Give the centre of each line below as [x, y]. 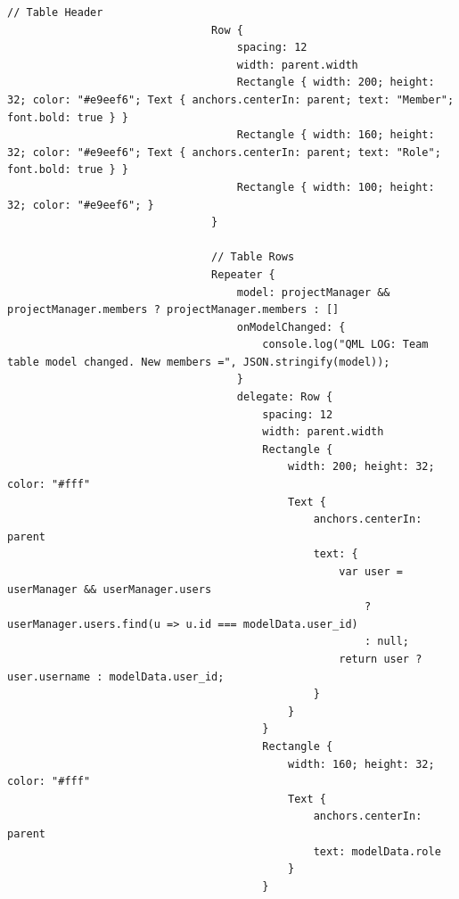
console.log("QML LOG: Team [345, 345]
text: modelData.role [377, 851]
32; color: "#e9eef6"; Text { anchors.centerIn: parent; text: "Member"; [231, 99]
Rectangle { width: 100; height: [336, 187]
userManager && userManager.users [110, 589]
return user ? [381, 659]
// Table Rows [253, 257]
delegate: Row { [285, 397]
